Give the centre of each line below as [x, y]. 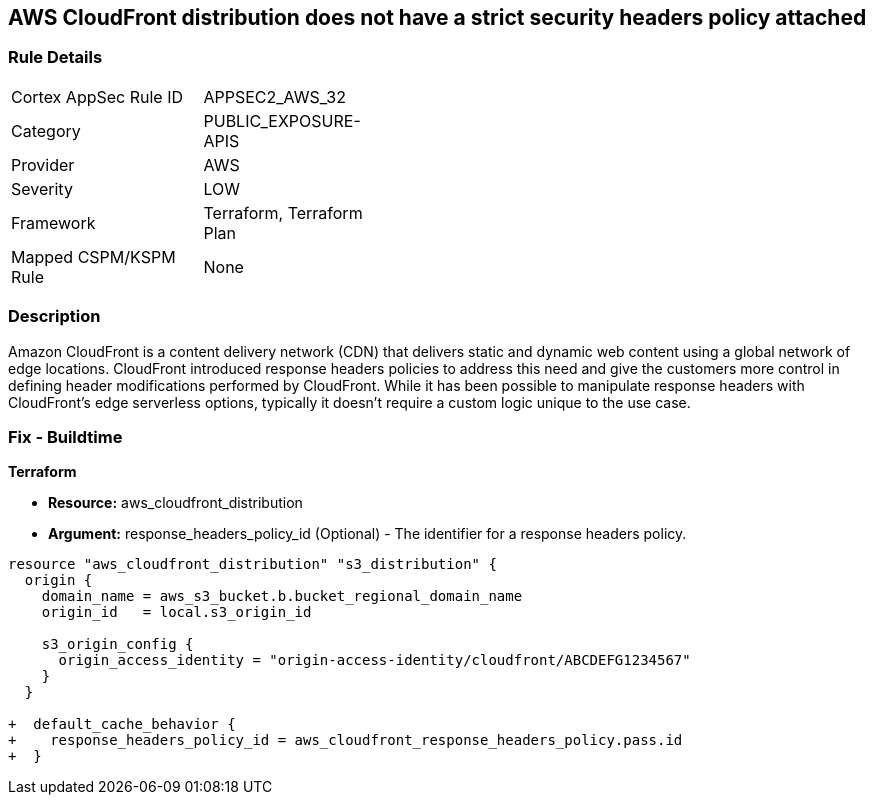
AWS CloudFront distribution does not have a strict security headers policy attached [437, 17]
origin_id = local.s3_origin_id [176, 612]
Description [54, 316]
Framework [53, 222]
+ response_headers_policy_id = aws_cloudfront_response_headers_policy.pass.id [345, 740]
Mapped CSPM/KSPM [93, 256]
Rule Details [55, 57]
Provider [43, 164]
